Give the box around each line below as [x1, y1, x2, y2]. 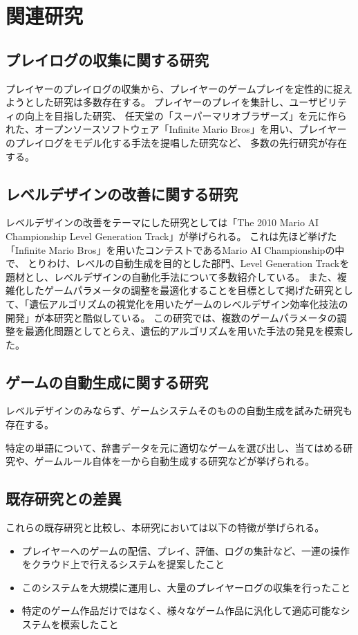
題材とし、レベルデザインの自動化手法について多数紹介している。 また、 [6, 269, 337, 284]
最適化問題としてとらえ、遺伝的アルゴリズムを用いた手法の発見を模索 [24, 324, 344, 338]
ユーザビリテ [289, 95, 347, 109]
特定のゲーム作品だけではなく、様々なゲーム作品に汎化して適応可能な [21, 603, 341, 618]
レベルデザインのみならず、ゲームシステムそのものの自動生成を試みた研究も [6, 403, 352, 418]
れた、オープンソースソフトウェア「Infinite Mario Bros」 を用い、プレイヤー [6, 122, 347, 136]
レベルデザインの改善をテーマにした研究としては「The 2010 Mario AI [6, 215, 319, 230]
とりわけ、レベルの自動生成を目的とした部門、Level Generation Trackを [28, 256, 350, 270]
